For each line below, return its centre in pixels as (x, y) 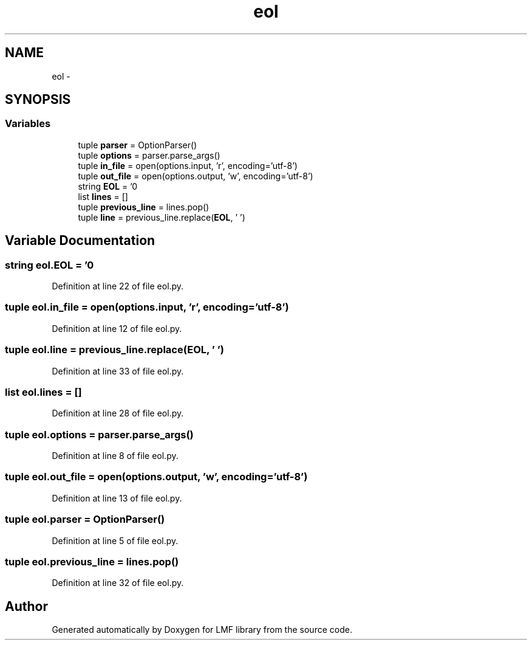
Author (26, 606)
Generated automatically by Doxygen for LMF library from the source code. (202, 630)
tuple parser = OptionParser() (138, 145)
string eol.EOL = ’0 (49, 265)
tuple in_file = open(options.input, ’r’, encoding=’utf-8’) (188, 165)
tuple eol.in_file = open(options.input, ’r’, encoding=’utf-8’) (147, 307)
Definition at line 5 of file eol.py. (115, 540)
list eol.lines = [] (43, 392)
